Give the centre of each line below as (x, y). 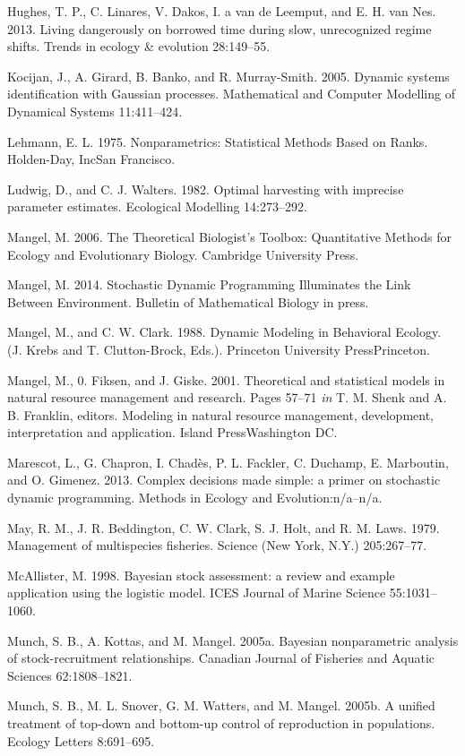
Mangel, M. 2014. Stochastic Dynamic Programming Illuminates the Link (209, 284)
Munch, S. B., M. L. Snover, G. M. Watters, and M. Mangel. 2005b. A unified (221, 705)
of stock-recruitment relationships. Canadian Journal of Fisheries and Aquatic (221, 658)
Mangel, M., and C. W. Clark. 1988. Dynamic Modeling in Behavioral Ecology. (224, 332)
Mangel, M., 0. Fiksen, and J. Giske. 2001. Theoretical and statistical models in (226, 379)
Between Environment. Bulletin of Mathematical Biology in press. (188, 301)
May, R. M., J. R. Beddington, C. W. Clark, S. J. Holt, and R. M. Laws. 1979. (224, 527)
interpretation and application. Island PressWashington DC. (172, 432)
